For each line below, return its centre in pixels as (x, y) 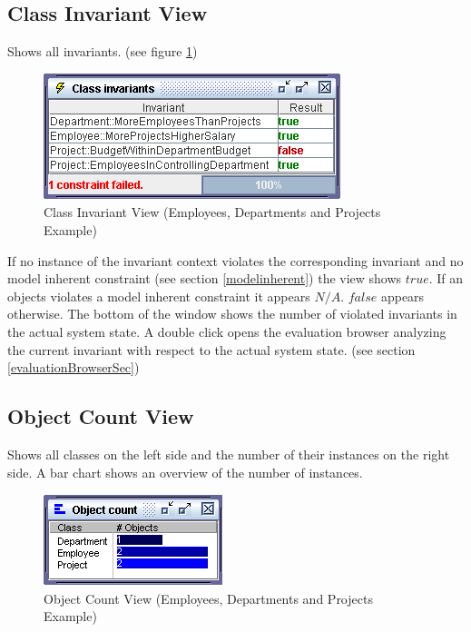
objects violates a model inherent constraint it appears (159, 296)
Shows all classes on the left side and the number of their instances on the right (229, 454)
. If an (446, 278)
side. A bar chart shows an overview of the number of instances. (185, 472)
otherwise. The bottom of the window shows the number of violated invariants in (232, 314)
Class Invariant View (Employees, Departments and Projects (212, 212)
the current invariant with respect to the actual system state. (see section (211, 349)
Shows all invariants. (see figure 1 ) (103, 51)
